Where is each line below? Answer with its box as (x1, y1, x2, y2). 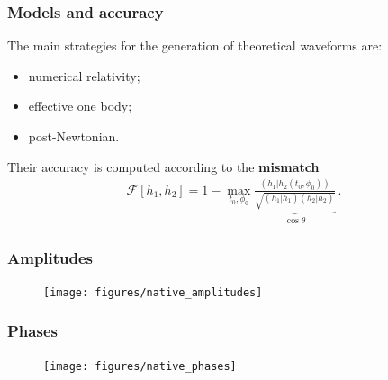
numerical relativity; (28, 66, 140, 85)
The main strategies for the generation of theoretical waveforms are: (7, 36, 383, 55)
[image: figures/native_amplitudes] (43, 285, 263, 299)
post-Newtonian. (28, 127, 120, 145)
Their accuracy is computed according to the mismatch (7, 157, 320, 176)
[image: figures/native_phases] (43, 359, 237, 373)
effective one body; (28, 96, 132, 115)
